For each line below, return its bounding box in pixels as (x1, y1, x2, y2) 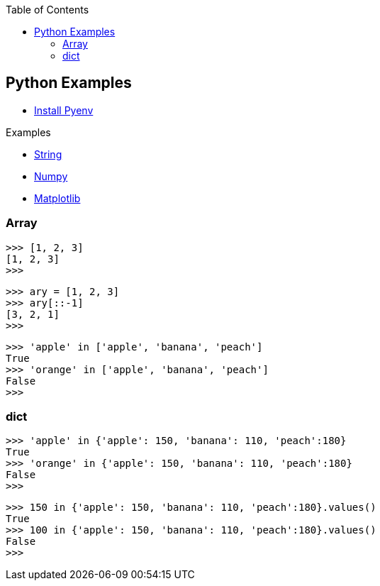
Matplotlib (34, 192, 81, 204)
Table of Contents (6, 4, 89, 16)
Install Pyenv (34, 104, 94, 116)
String (34, 148, 62, 160)
